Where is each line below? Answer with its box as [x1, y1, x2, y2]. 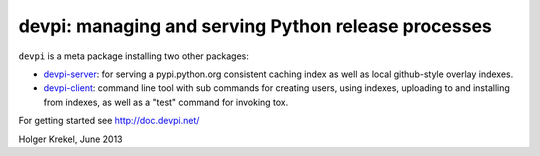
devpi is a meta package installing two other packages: [18, 50, 250, 62]
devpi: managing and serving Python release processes [18, 15, 492, 37]
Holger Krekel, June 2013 [18, 133, 123, 145]
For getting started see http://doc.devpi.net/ [18, 115, 200, 127]
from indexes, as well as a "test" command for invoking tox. [43, 96, 289, 108]
